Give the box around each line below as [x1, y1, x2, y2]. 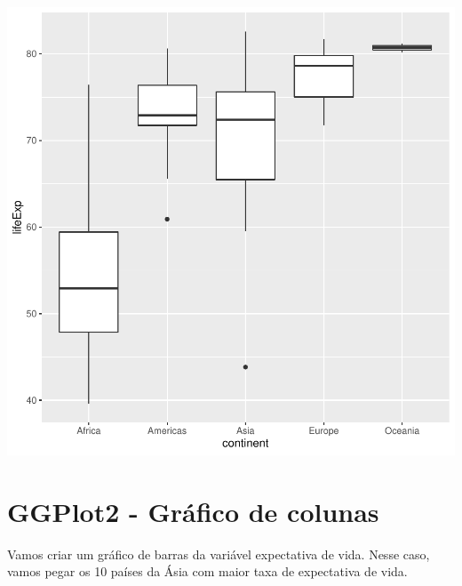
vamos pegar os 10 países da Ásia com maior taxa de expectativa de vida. [7, 562, 408, 581]
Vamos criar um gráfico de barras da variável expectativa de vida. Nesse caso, [7, 544, 430, 563]
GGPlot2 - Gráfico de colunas [7, 493, 379, 529]
